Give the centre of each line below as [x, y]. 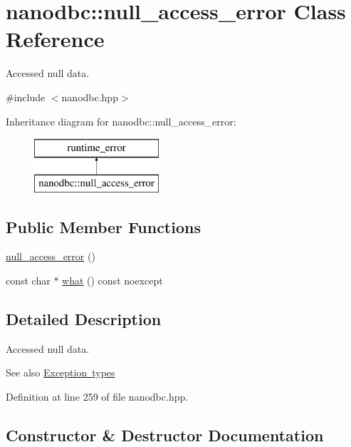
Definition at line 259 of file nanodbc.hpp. [97, 397]
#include [26, 97]
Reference [55, 39]
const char [28, 281]
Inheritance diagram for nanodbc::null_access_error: [121, 121]
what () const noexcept [112, 281]
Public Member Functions [103, 226]
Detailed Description [84, 319]
